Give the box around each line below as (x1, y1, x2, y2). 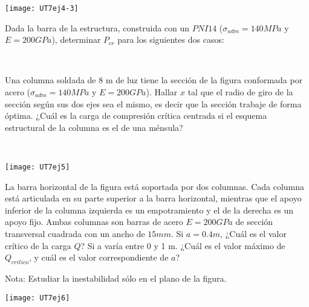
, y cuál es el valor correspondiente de (28, 251, 169, 264)
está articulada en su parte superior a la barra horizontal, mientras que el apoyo (5, 192, 302, 204)
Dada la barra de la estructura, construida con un (5, 21, 190, 34)
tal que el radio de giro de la (187, 86, 293, 98)
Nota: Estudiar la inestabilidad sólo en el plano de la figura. (5, 272, 227, 285)
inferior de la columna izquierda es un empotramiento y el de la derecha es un (5, 203, 294, 216)
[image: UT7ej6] (5, 293, 70, 302)
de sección (235, 215, 273, 228)
